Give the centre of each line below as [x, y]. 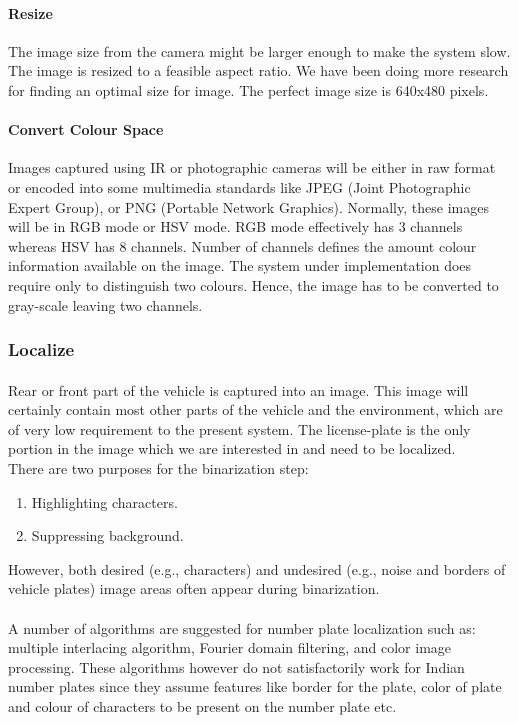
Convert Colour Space [86, 129]
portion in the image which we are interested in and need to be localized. [232, 448]
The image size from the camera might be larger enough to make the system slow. [259, 50]
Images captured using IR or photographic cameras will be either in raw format [252, 167]
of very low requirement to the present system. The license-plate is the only [239, 428]
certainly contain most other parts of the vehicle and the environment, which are [255, 409]
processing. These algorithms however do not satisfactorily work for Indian [236, 666]
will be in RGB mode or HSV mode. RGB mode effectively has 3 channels [235, 226]
